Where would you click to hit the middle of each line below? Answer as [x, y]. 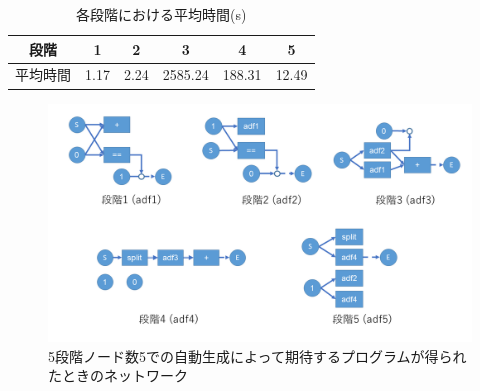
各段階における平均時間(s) [161, 14]
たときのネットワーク [118, 375]
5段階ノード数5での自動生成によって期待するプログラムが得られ [257, 355]
